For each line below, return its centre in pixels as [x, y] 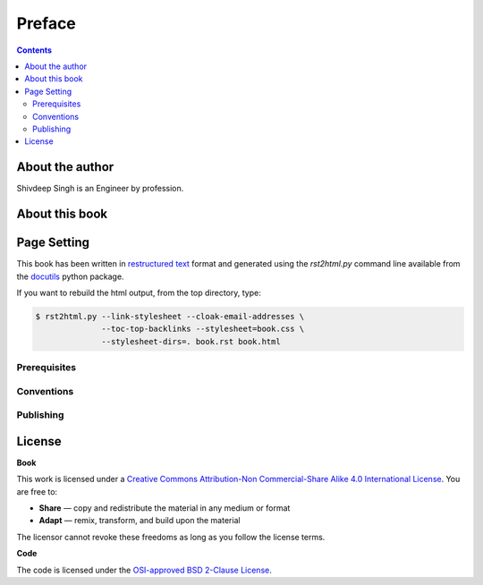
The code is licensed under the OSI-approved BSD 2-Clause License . [144, 570]
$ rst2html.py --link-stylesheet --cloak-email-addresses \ [170, 316]
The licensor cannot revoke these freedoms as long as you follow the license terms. [171, 537]
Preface [46, 23]
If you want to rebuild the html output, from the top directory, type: [139, 292]
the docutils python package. [70, 276]
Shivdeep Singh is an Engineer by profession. [100, 189]
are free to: [37, 491]
